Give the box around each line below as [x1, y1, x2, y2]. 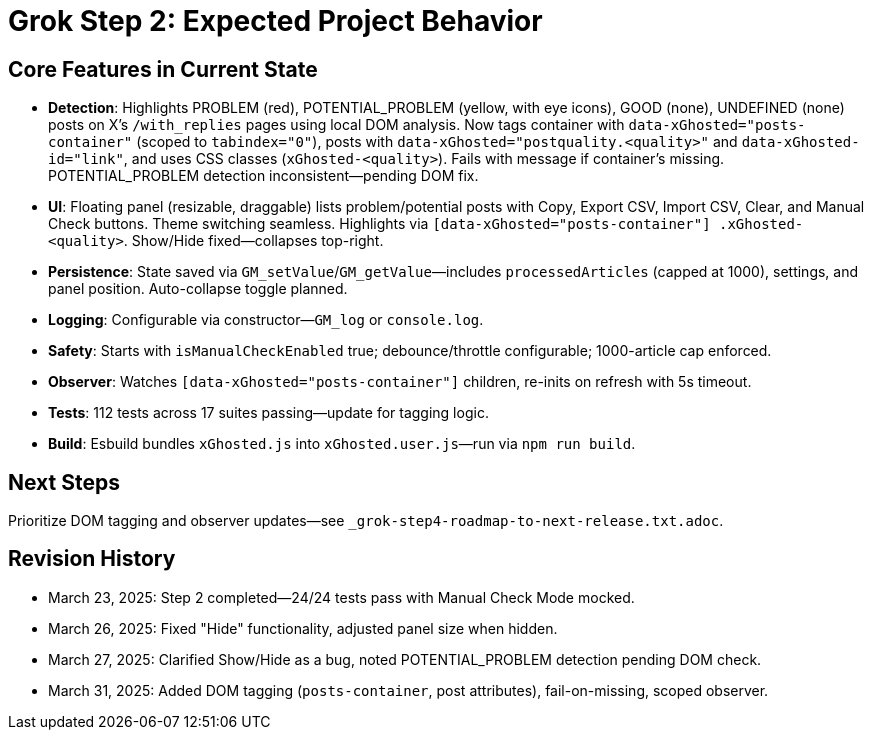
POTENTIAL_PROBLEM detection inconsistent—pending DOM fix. [48, 167, 479, 185]
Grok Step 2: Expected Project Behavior [8, 4, 543, 38]
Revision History [8, 546, 176, 572]
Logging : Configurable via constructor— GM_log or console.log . [48, 311, 484, 329]
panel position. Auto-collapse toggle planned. [48, 280, 348, 298]
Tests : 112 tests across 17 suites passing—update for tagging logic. [48, 404, 489, 422]
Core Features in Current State [8, 56, 318, 82]
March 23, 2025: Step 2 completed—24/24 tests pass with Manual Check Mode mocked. [48, 588, 635, 606]
